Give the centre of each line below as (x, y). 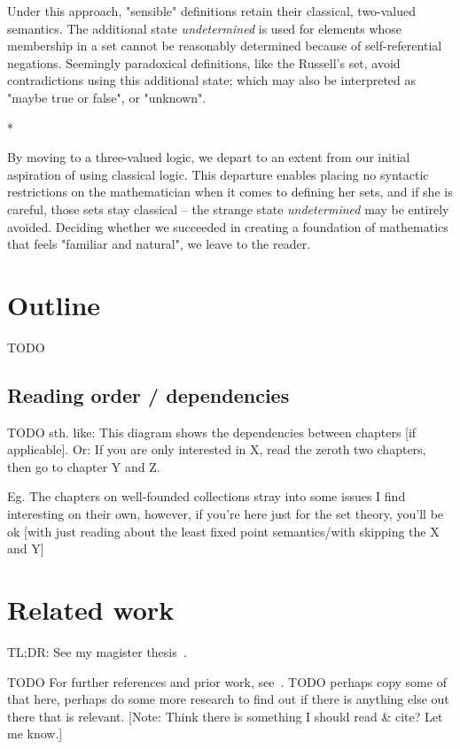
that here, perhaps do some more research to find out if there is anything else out (228, 699)
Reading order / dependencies (148, 394)
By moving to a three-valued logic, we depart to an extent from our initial (209, 157)
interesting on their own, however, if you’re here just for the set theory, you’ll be (226, 514)
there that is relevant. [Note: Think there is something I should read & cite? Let (225, 716)
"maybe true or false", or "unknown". (107, 97)
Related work (91, 609)
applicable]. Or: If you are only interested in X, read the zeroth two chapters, (217, 449)
